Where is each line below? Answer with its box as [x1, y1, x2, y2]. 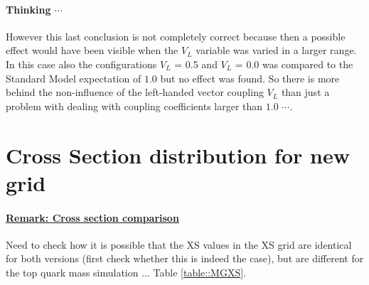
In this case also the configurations [6, 56, 157, 71]
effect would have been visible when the [6, 43, 178, 58]
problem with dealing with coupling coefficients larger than [6, 98, 263, 113]
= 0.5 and [174, 56, 218, 71]
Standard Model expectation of [6, 70, 141, 85]
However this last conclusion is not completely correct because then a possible [6, 28, 346, 43]
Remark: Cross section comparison [6, 210, 179, 225]
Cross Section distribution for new [6, 140, 350, 169]
